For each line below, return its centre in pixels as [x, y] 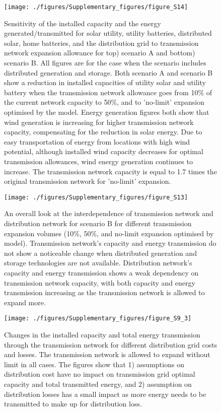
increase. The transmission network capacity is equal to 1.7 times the [111, 171]
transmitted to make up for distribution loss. [73, 404]
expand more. [25, 302]
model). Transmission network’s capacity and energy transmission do [110, 243]
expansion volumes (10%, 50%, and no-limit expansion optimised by [109, 233]
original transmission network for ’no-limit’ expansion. [88, 181]
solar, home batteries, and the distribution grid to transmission [101, 43]
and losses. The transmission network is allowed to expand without [107, 354]
